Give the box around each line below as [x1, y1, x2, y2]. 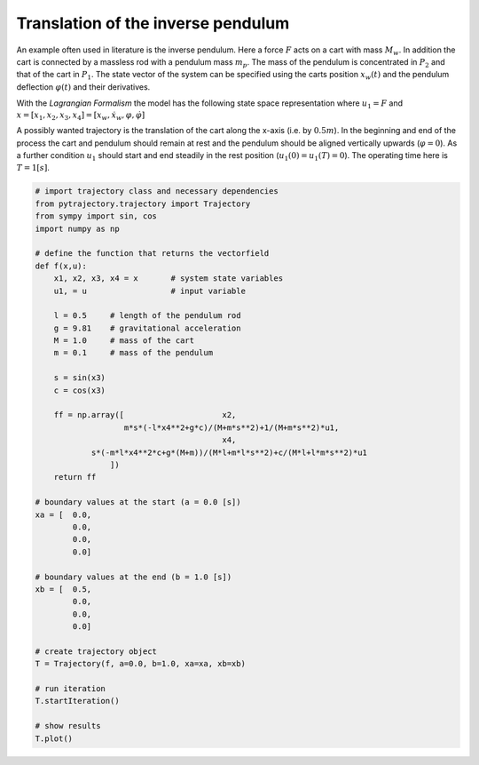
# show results [35, 721, 101, 731]
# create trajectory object [35, 646, 157, 657]
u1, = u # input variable [53, 285, 246, 296]
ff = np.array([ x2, [53, 410, 237, 420]
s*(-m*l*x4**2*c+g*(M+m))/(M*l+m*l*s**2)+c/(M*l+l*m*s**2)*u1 [90, 447, 368, 458]
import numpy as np [35, 223, 120, 234]
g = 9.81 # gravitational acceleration [53, 323, 241, 333]
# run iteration [35, 684, 106, 694]
